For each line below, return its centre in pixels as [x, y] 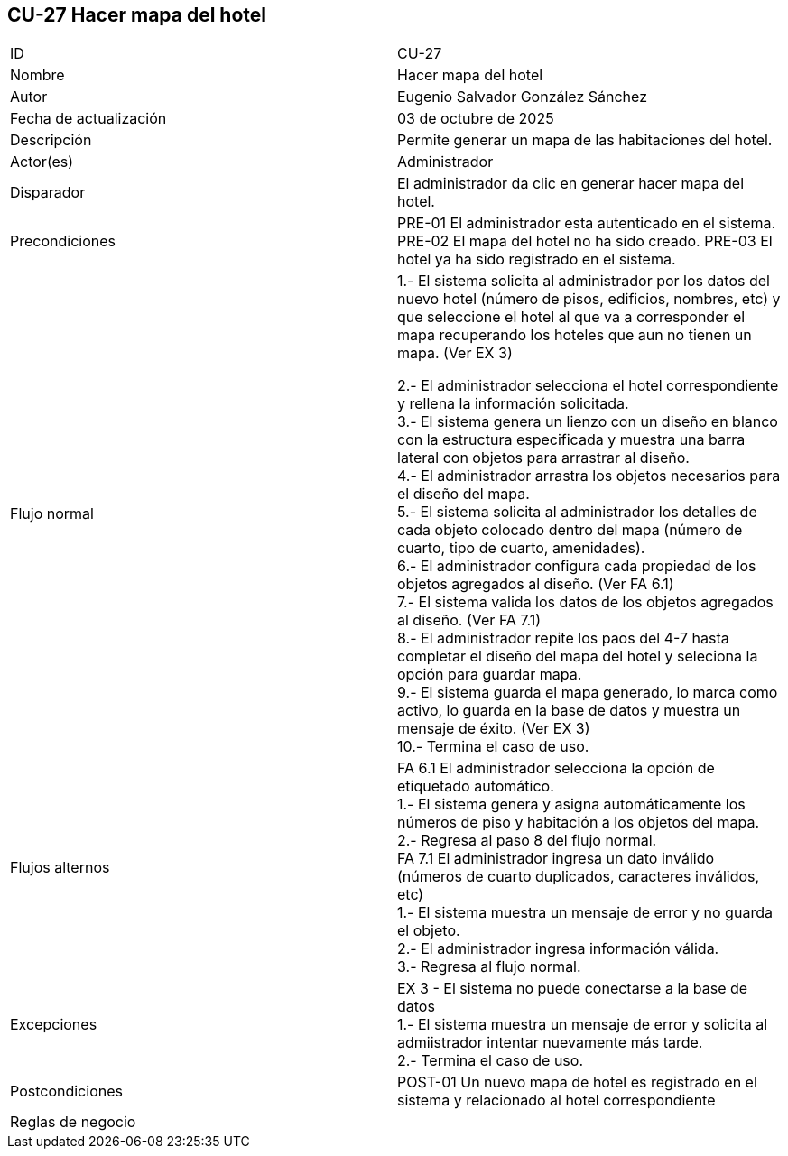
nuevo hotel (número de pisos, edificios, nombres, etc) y [589, 299]
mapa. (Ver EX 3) [455, 353]
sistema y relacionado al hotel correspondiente [556, 1101]
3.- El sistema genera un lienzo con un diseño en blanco [588, 422]
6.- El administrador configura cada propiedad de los [577, 566]
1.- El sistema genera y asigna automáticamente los [571, 805]
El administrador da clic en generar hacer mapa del [571, 184]
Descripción [51, 140]
